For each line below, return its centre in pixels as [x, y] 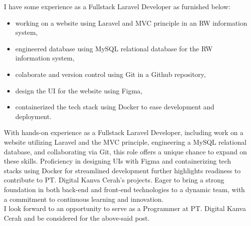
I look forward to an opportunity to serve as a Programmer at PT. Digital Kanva [125, 208]
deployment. [33, 116]
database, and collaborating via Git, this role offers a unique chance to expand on [125, 151]
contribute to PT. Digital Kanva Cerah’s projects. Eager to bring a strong [114, 180]
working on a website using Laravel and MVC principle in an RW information [131, 23]
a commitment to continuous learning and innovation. [84, 199]
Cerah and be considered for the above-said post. [77, 218]
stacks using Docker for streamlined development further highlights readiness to [122, 170]
